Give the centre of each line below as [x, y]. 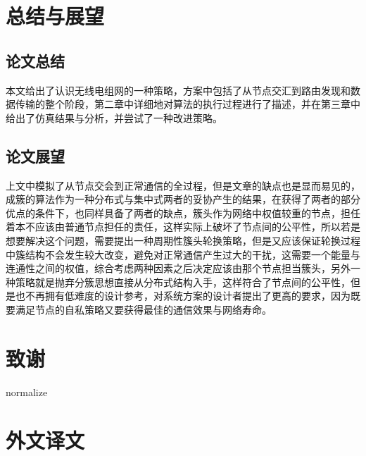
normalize [27, 392]
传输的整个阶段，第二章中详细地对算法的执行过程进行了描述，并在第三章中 [188, 104]
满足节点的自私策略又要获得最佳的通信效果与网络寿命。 [143, 309]
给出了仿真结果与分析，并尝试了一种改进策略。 [114, 117]
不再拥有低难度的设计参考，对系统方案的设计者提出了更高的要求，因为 [188, 296]
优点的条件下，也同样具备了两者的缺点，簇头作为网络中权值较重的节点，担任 [183, 212]
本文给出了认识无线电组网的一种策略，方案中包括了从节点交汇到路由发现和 [178, 90]
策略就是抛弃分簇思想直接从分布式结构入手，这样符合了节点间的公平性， [183, 282]
